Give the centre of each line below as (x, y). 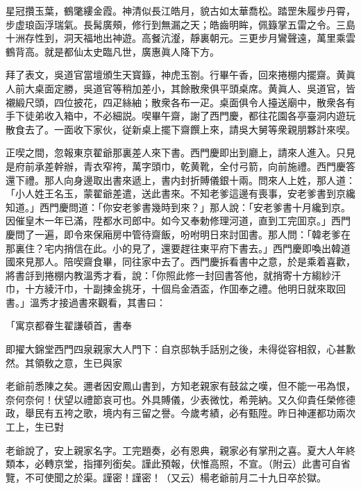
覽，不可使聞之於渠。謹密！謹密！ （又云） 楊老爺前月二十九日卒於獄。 (166, 477)
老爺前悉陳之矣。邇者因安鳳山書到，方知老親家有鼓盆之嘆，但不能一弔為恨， (180, 386)
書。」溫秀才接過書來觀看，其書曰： (86, 302)
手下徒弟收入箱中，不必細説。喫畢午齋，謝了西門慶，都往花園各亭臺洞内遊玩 (180, 116)
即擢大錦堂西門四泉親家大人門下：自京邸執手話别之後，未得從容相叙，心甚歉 (180, 349)
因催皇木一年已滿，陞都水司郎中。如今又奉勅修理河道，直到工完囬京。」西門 (178, 221)
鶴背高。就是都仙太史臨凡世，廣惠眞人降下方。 (112, 51)
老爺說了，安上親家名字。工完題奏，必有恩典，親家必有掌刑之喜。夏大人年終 (180, 450)
